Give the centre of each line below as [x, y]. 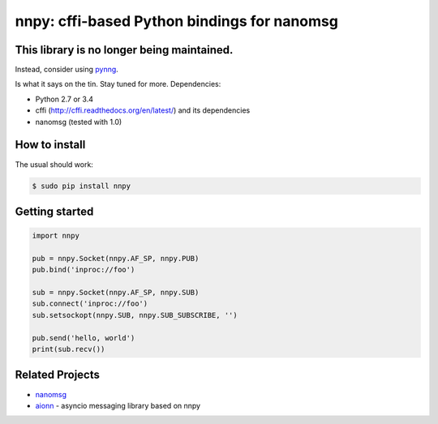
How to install [50, 145]
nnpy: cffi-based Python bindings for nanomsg [176, 21]
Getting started [54, 211]
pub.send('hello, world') [84, 338]
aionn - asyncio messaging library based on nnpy [118, 405]
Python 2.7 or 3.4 [64, 99]
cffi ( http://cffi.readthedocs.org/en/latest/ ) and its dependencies [143, 110]
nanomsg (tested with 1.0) [79, 122]
